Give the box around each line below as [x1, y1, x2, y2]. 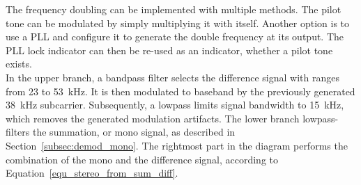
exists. [6, 56, 32, 71]
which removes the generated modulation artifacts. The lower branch [6, 111, 300, 125]
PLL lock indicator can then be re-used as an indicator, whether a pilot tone [6, 42, 333, 57]
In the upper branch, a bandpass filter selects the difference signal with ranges [6, 70, 339, 84]
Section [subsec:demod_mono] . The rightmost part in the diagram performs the [6, 138, 348, 152]
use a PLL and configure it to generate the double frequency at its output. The [6, 29, 344, 44]
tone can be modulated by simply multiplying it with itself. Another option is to [6, 15, 350, 30]
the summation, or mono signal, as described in [33, 124, 236, 139]
